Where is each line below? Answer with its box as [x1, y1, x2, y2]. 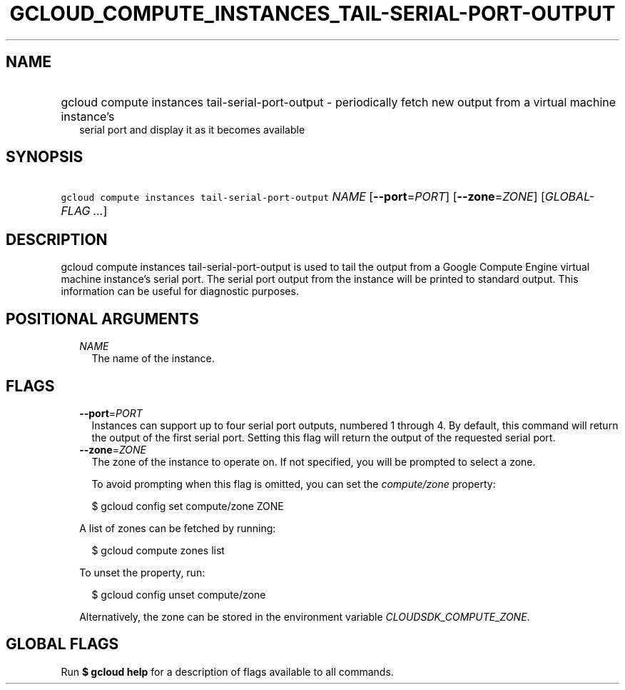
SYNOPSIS [6, 148, 83, 166]
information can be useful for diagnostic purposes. [61, 285, 299, 298]
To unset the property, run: [79, 566, 205, 579]
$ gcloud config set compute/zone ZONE [91, 499, 284, 512]
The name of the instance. [91, 352, 215, 365]
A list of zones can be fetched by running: [79, 521, 276, 534]
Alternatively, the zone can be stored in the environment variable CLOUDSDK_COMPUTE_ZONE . [79, 610, 530, 623]
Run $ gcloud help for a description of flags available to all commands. [61, 665, 394, 678]
